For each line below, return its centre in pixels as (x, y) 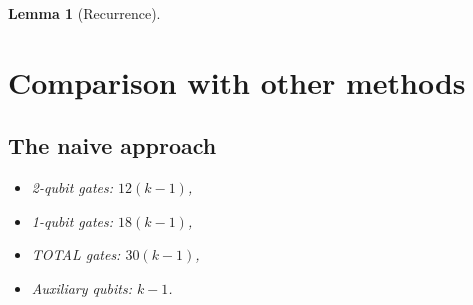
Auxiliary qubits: (81, 287)
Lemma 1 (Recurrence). (84, 13)
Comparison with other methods (237, 81)
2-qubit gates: (72, 187)
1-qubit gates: (72, 220)
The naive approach (112, 145)
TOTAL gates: (76, 254)
